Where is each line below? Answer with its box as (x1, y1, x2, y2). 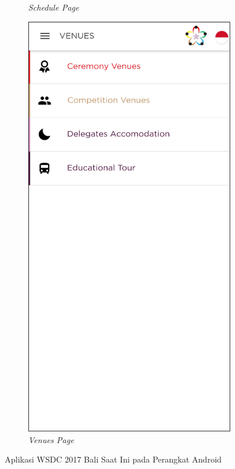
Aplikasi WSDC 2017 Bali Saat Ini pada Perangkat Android (5, 453, 222, 465)
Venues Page (28, 433, 74, 445)
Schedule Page (28, 1, 79, 13)
